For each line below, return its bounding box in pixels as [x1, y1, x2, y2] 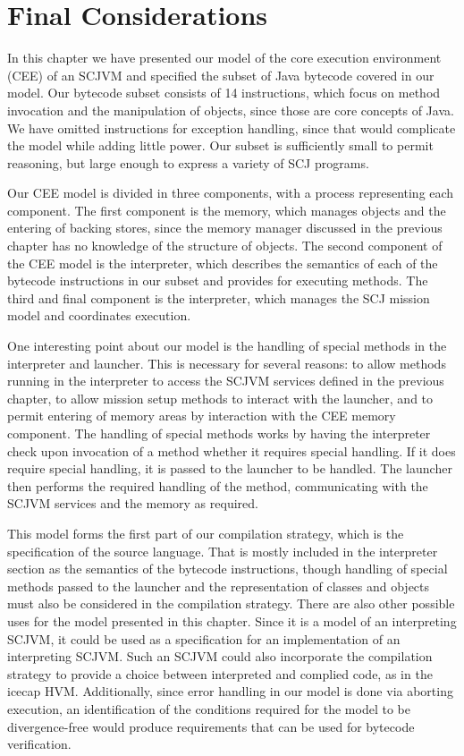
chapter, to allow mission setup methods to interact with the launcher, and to [7, 388, 434, 407]
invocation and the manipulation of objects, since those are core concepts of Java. [7, 100, 454, 119]
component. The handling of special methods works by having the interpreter [7, 424, 431, 442]
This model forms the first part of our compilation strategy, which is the [7, 523, 404, 542]
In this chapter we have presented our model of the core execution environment [7, 48, 442, 67]
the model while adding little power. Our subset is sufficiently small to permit [7, 136, 434, 155]
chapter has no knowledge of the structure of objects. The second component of [7, 236, 443, 255]
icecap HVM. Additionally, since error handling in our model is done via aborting [7, 682, 453, 701]
